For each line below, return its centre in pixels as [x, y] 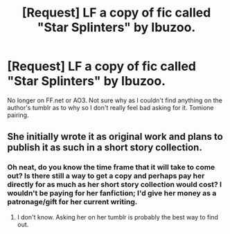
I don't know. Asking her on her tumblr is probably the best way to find [117, 217]
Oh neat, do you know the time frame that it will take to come [111, 168]
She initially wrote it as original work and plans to [115, 137]
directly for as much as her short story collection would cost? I [115, 185]
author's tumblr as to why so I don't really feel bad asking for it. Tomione [110, 107]
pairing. [18, 115]
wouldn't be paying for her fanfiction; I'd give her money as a [112, 193]
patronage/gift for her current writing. [72, 202]
